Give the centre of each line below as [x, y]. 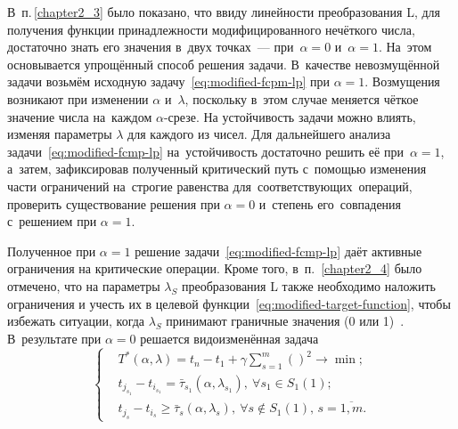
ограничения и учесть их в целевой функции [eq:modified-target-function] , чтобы [229, 303]
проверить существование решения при [114, 203]
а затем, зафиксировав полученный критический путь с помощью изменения [217, 169]
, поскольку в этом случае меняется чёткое [302, 98]
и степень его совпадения [330, 203]
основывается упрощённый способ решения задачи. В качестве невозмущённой [224, 64]
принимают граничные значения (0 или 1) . [285, 321]
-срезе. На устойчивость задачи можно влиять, [290, 116]
